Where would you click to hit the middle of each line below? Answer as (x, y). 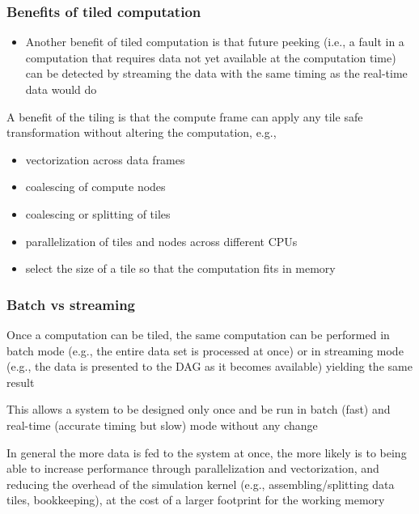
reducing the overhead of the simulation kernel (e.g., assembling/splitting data (201, 484)
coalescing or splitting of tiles (98, 213)
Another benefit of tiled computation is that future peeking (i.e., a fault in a (215, 42)
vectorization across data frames (105, 159)
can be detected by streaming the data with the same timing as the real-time (216, 73)
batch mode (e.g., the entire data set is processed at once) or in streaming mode (205, 350)
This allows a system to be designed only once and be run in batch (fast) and (199, 409)
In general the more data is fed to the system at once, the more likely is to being (207, 452)
